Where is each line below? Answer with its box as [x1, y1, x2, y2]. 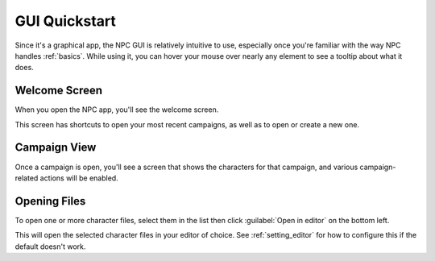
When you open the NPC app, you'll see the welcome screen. [14, 105, 219, 114]
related [14, 173, 39, 183]
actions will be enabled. [39, 173, 118, 183]
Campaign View [14, 141, 97, 155]
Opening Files [14, 194, 86, 208]
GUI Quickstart [14, 12, 117, 30]
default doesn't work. [14, 242, 86, 251]
